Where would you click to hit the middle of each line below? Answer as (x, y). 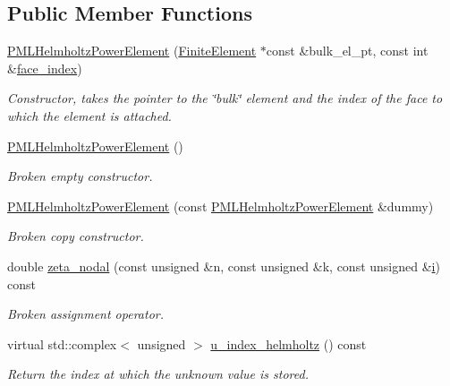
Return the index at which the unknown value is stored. (158, 374)
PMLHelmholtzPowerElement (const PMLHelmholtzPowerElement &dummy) (221, 206)
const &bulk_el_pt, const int (347, 51)
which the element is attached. (89, 115)
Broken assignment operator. (85, 314)
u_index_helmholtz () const (289, 343)
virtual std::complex (62, 343)
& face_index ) (45, 68)
